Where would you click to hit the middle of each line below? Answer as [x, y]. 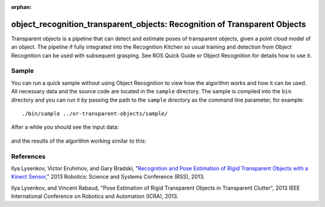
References [28, 156]
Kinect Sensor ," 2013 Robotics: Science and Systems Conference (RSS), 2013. [108, 177]
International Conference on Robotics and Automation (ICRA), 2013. [95, 196]
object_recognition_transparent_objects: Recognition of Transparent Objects [159, 24]
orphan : [21, 7]
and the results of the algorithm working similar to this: [79, 141]
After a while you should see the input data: [65, 127]
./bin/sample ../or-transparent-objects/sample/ [95, 113]
